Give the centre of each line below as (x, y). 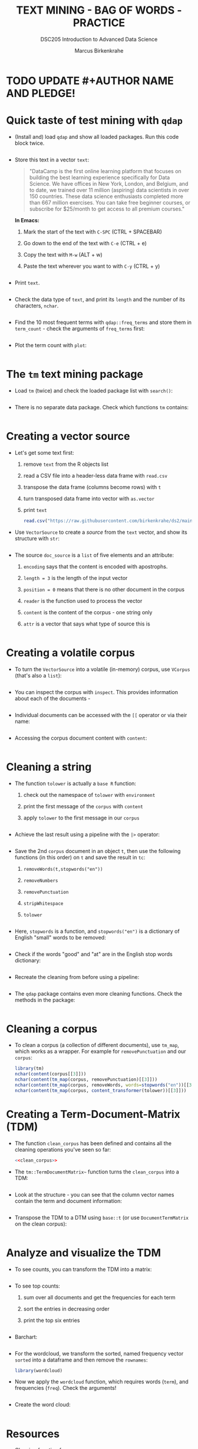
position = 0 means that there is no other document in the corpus (104, 589)
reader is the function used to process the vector (83, 601)
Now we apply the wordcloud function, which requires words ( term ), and (101, 1382)
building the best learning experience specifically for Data (100, 177)
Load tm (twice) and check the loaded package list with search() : (93, 390)
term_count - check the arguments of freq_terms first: (80, 328)
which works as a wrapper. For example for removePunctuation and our (100, 1051)
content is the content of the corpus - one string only (88, 612)
